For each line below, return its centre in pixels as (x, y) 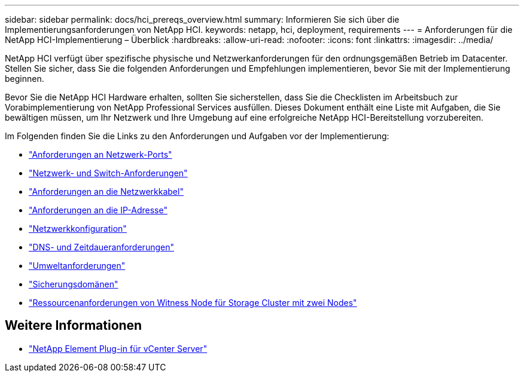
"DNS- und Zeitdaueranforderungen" (101, 247)
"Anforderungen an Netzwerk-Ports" (100, 154)
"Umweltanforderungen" (77, 266)
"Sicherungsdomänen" (74, 284)
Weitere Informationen (74, 326)
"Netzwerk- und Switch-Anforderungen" (108, 173)
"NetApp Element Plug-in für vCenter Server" (118, 348)
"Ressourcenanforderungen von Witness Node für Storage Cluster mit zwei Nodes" (193, 303)
